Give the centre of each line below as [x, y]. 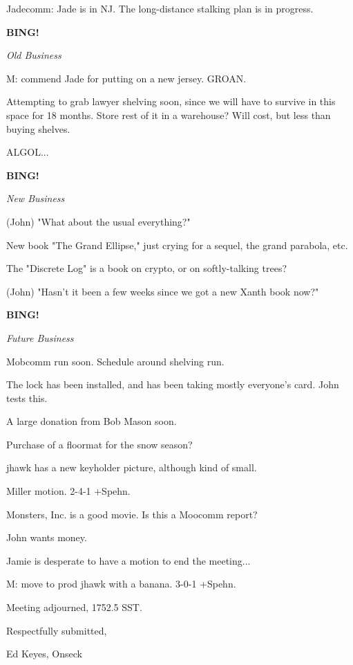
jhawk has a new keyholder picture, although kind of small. [132, 467]
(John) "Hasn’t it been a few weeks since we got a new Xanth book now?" [163, 291]
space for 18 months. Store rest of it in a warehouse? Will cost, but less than [169, 115]
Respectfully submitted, [57, 630]
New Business [36, 198]
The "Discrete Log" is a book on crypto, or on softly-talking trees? [147, 268]
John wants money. [47, 537]
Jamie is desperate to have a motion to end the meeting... [128, 560]
